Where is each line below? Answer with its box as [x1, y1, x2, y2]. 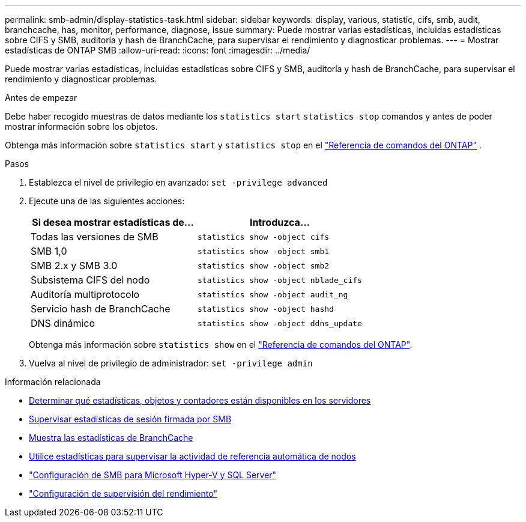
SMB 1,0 [31, 245, 67, 257]
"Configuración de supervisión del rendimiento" [29, 488, 217, 499]
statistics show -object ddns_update [197, 318, 362, 328]
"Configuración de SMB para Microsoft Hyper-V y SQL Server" [29, 470, 277, 480]
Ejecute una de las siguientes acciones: [29, 196, 185, 206]
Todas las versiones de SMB [31, 231, 159, 243]
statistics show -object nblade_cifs [197, 275, 362, 285]
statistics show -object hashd [197, 304, 334, 314]
